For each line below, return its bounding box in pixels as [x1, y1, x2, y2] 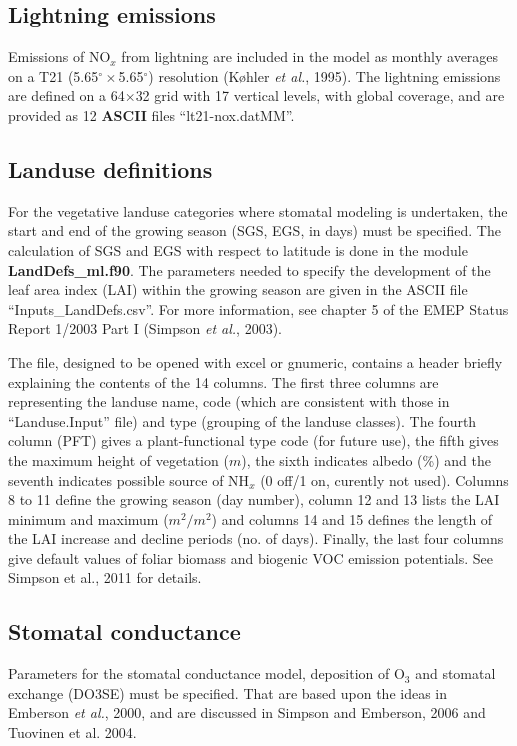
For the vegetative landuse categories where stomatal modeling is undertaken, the [8, 200, 508, 221]
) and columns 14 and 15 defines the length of [211, 508, 493, 529]
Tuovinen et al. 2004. [8, 722, 137, 743]
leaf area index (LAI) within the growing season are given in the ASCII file [8, 279, 468, 300]
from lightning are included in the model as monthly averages [121, 46, 499, 67]
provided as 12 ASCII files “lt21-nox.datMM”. [8, 104, 295, 125]
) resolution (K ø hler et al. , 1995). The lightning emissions [148, 65, 501, 86]
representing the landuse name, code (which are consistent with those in [8, 391, 450, 412]
